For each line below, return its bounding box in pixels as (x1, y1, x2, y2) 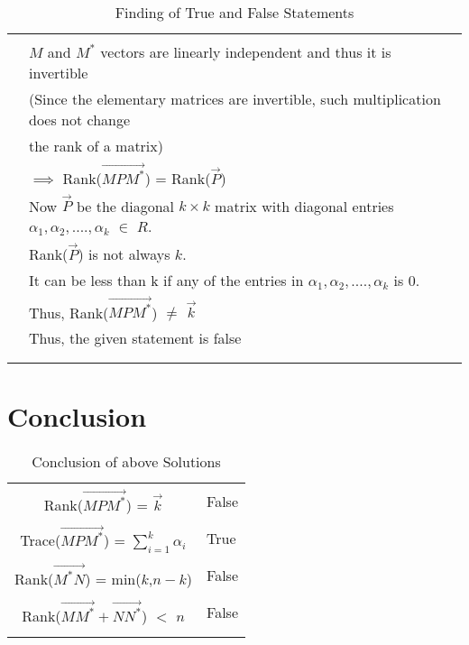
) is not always (78, 243, 170, 264)
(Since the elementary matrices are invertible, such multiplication (29, 88, 441, 109)
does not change (29, 109, 131, 130)
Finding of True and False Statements (115, 2, 354, 23)
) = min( (85, 567, 142, 589)
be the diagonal (76, 195, 174, 217)
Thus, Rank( (29, 301, 109, 323)
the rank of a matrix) (29, 135, 163, 156)
